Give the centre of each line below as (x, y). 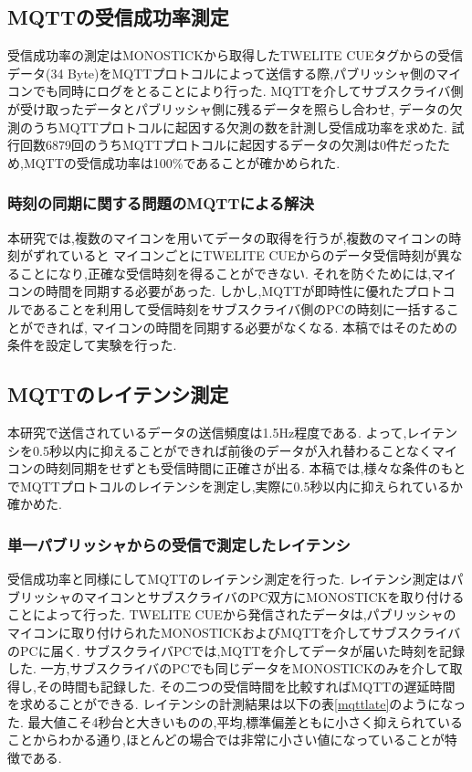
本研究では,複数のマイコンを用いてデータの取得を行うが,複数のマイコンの (228, 237)
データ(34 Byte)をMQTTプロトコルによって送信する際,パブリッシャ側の (222, 73)
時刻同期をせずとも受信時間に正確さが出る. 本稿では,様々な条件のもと (256, 468)
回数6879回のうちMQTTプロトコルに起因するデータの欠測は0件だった (228, 145)
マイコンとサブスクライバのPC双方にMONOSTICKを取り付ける (274, 596)
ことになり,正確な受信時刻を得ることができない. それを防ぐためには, (226, 273)
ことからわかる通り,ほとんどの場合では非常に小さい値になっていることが (226, 740)
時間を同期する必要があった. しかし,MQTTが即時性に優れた (225, 291)
